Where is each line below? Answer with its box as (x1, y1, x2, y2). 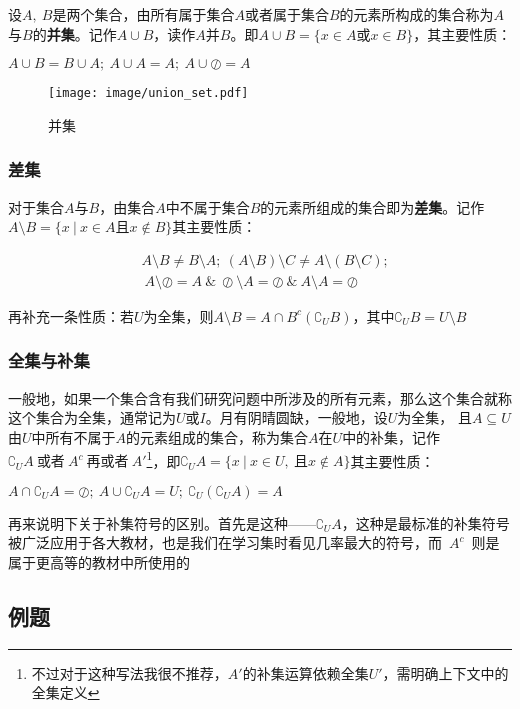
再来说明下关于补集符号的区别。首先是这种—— (8, 512, 316, 533)
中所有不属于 (31, 426, 116, 447)
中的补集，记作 (342, 426, 441, 447)
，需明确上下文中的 (382, 662, 509, 683)
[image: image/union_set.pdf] (48, 86, 249, 101)
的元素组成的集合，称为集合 (126, 426, 309, 447)
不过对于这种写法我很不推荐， (31, 662, 228, 683)
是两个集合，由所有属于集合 (52, 4, 235, 24)
